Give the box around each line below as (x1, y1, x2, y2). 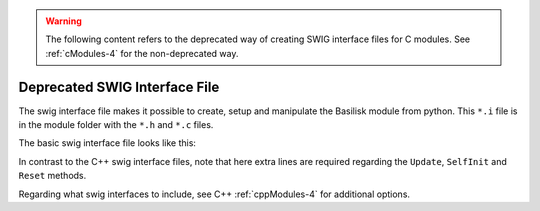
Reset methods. (18, 170, 87, 182)
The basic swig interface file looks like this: (18, 137, 197, 149)
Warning (45, 15, 82, 27)
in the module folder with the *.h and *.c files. (18, 119, 214, 131)
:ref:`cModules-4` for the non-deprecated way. (45, 47, 239, 59)
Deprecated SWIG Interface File (18, 78, 220, 95)
